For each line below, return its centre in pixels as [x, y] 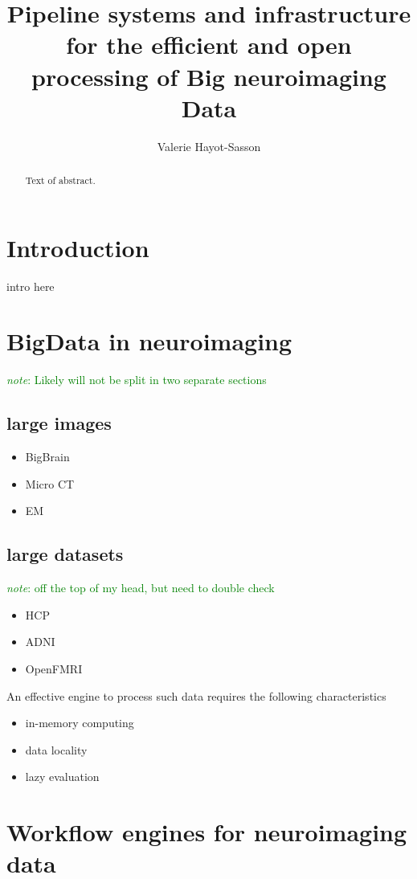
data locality [56, 749]
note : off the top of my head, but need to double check [141, 588]
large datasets [65, 554]
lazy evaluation [62, 777]
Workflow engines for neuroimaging [207, 832]
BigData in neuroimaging [149, 341]
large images [59, 423]
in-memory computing [80, 723]
